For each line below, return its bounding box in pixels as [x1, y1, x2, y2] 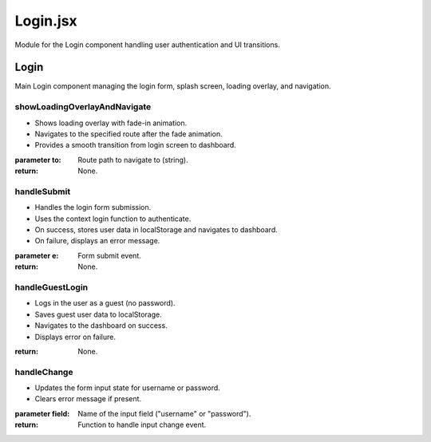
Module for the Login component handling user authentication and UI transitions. [14, 40, 281, 49]
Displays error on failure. [34, 332, 116, 341]
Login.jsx [14, 12, 77, 30]
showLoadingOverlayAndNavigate [14, 101, 152, 112]
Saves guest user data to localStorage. [34, 310, 163, 319]
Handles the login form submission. [34, 203, 152, 212]
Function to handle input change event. [77, 420, 207, 430]
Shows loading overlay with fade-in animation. [34, 118, 188, 128]
